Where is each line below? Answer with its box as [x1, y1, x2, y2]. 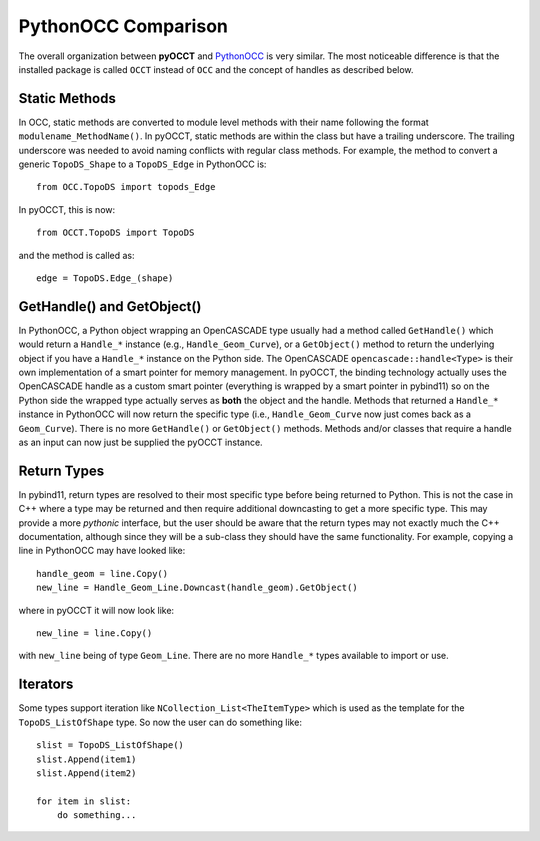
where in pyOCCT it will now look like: [18, 604, 175, 616]
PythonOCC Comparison [18, 15, 229, 37]
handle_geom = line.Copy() [36, 568, 169, 579]
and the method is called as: [18, 249, 135, 261]
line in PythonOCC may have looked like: [18, 545, 186, 557]
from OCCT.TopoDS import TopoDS [36, 227, 195, 239]
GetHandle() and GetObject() [18, 298, 202, 315]
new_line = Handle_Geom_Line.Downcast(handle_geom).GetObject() [36, 582, 359, 594]
